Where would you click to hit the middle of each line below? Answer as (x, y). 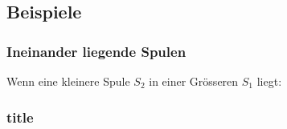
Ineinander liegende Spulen (96, 51)
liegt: (269, 81)
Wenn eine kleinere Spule (68, 81)
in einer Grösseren (194, 81)
